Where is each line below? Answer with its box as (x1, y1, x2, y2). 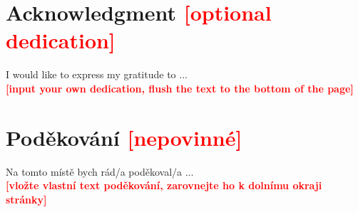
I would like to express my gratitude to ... (6, 67, 188, 82)
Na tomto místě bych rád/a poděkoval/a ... (6, 164, 194, 179)
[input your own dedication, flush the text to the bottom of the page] (6, 80, 354, 95)
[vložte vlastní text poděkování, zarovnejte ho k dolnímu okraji (6, 178, 322, 193)
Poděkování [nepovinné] (6, 122, 242, 152)
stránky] (6, 191, 47, 206)
